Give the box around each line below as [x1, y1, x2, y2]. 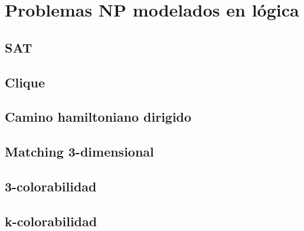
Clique [5, 73, 45, 91]
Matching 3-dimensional [5, 142, 154, 161]
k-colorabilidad [5, 212, 97, 230]
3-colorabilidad [5, 177, 97, 195]
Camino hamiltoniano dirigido [5, 108, 192, 126]
